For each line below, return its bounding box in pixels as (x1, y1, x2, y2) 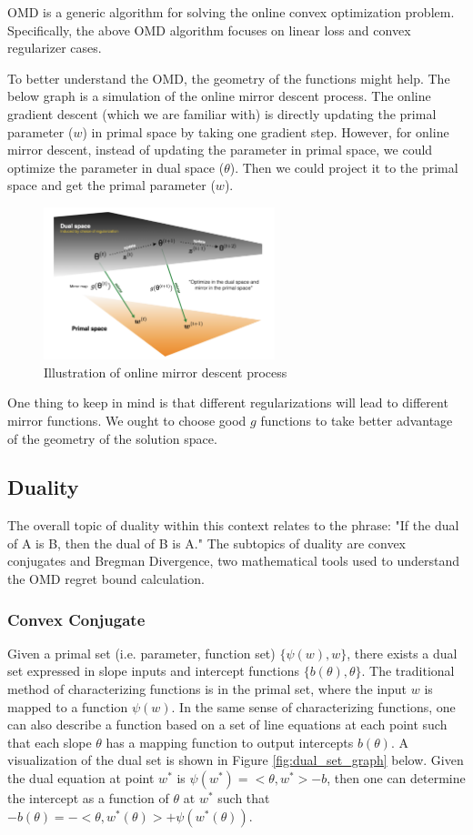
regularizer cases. (7, 38, 102, 57)
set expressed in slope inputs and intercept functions (7, 661, 299, 680)
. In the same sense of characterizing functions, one (171, 697, 456, 716)
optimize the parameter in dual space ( (7, 157, 225, 176)
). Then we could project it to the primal (229, 157, 458, 176)
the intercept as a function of (7, 789, 169, 808)
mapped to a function (7, 697, 128, 716)
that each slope (7, 732, 92, 751)
